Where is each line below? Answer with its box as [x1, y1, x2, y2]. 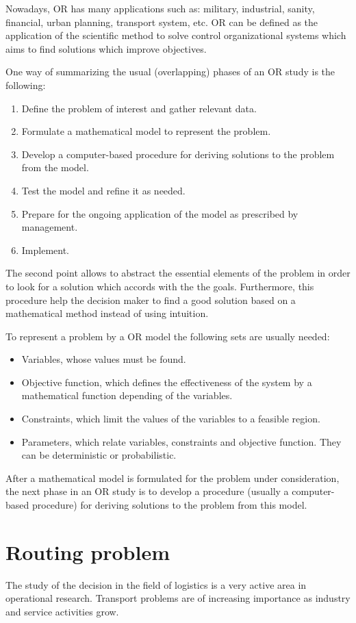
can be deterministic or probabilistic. [21, 448, 177, 462]
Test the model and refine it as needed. [21, 183, 186, 197]
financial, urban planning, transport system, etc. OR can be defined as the [5, 14, 318, 29]
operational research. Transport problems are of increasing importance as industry [5, 591, 351, 605]
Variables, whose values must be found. [21, 352, 186, 366]
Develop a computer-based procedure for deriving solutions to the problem [21, 147, 335, 161]
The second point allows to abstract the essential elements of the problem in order [5, 266, 351, 280]
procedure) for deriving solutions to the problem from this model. [31, 498, 307, 512]
